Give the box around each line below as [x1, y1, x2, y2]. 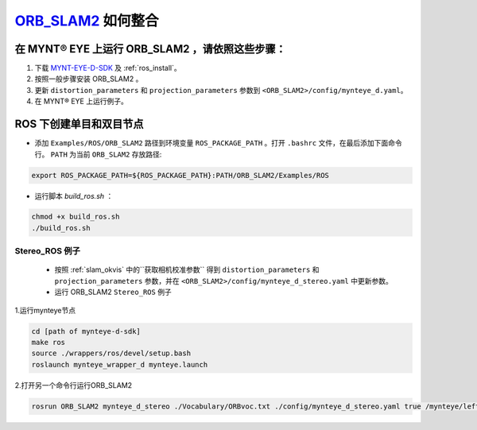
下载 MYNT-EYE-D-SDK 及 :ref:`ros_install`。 [34, 64, 182, 73]
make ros [31, 338, 66, 347]
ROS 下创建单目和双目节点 [14, 118, 144, 131]
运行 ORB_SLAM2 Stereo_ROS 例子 [54, 287, 173, 297]
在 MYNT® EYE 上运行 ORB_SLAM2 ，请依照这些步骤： [14, 42, 286, 56]
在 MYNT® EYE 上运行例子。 [34, 96, 129, 107]
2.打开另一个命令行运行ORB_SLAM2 [14, 380, 133, 389]
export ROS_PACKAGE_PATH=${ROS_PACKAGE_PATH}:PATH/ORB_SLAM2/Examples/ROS [31, 171, 330, 180]
